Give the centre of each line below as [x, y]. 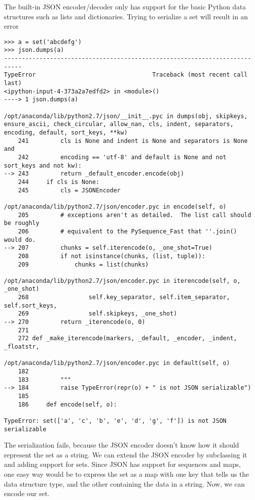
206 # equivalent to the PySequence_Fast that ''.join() [127, 231]
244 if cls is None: [59, 182]
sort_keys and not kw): [43, 165]
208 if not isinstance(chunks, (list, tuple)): [112, 256]
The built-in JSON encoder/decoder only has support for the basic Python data [125, 6]
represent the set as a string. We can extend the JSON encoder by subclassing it [126, 454]
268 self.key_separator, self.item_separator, [124, 297]
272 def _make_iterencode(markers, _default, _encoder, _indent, [127, 339]
